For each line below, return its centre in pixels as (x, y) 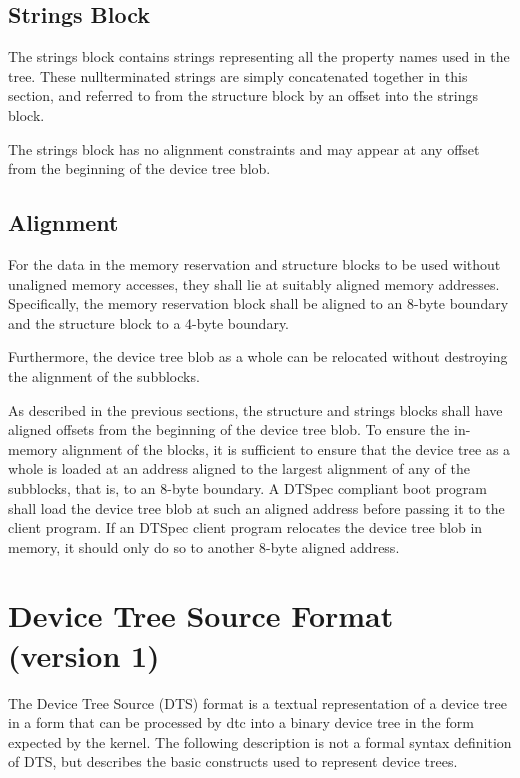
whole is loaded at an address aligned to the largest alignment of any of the (239, 468)
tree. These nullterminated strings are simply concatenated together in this (238, 75)
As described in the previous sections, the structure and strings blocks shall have (255, 409)
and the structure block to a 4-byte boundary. (149, 322)
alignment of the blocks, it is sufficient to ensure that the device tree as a (286, 448)
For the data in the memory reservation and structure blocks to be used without (254, 263)
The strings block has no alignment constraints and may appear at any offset (244, 148)
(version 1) (84, 654)
